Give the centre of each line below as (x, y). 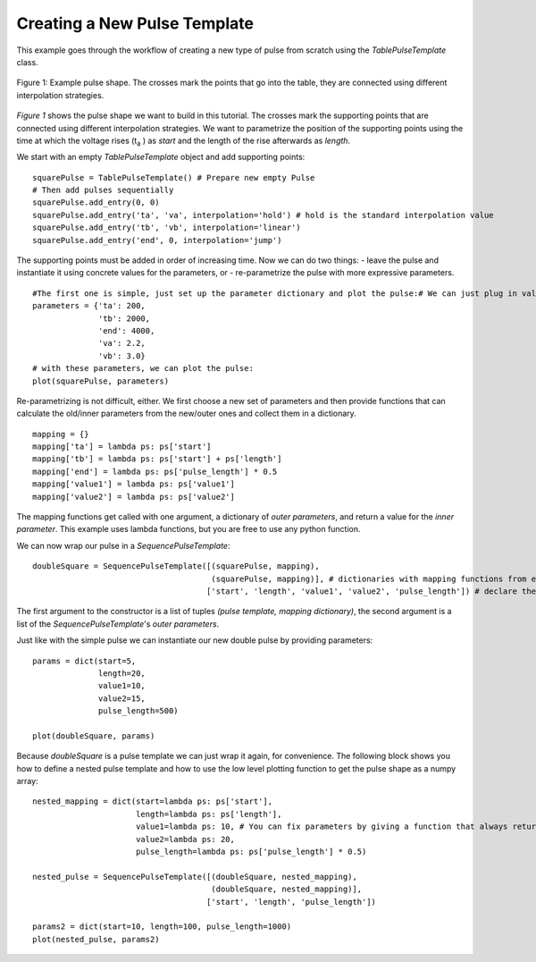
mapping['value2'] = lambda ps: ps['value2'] (134, 497)
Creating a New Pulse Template (135, 23)
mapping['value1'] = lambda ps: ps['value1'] (134, 484)
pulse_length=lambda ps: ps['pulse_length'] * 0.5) (251, 852)
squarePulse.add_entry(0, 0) (96, 203)
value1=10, (122, 686)
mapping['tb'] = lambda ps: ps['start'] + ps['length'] (157, 459)
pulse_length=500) (138, 711)
